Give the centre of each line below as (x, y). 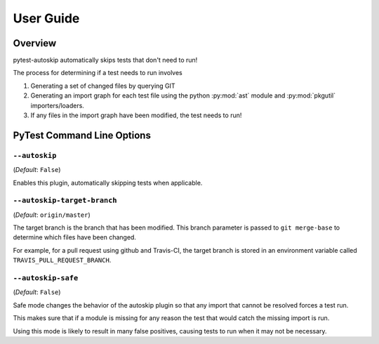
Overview (35, 43)
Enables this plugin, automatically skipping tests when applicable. (108, 183)
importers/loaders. (57, 105)
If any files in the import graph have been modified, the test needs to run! (136, 115)
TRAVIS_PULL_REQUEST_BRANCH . (62, 260)
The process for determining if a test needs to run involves (98, 73)
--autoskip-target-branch (65, 200)
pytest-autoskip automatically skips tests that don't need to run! (105, 60)
